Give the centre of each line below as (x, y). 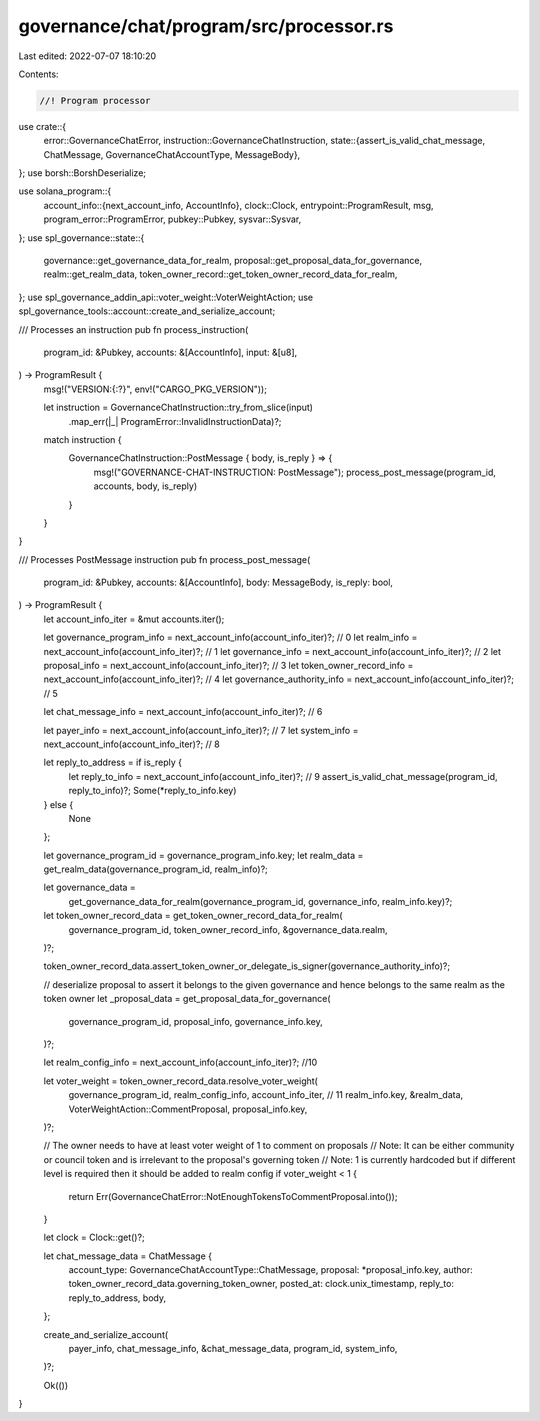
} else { (58, 804)
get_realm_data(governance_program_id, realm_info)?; (156, 869)
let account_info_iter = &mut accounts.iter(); (134, 619)
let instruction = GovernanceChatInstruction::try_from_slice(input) (178, 407)
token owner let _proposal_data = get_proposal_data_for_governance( (187, 999)
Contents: (38, 74)
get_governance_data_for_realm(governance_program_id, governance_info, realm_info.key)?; (260, 901)
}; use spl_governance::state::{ (81, 237)
